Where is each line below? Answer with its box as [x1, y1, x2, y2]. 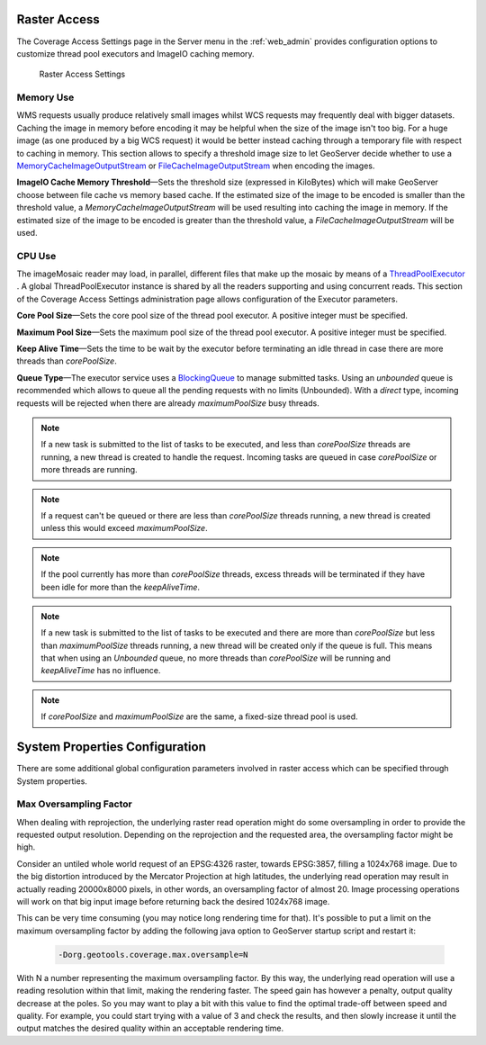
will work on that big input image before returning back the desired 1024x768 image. [16, 896, 330, 907]
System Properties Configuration [16, 739, 206, 755]
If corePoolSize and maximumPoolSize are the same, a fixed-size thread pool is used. [40, 711, 358, 722]
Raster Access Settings [39, 68, 126, 80]
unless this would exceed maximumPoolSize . [40, 523, 208, 534]
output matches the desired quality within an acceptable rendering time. [16, 1022, 284, 1034]
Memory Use [16, 91, 75, 104]
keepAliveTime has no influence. [40, 665, 161, 676]
